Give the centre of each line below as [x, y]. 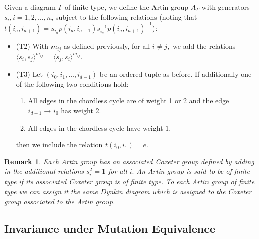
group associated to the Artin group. [60, 201]
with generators [226, 7]
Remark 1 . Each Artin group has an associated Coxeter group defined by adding [129, 161]
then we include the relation [59, 144]
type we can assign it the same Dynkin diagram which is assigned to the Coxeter [128, 191]
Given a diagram [30, 7]
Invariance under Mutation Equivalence [110, 228]
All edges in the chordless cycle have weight [95, 127]
